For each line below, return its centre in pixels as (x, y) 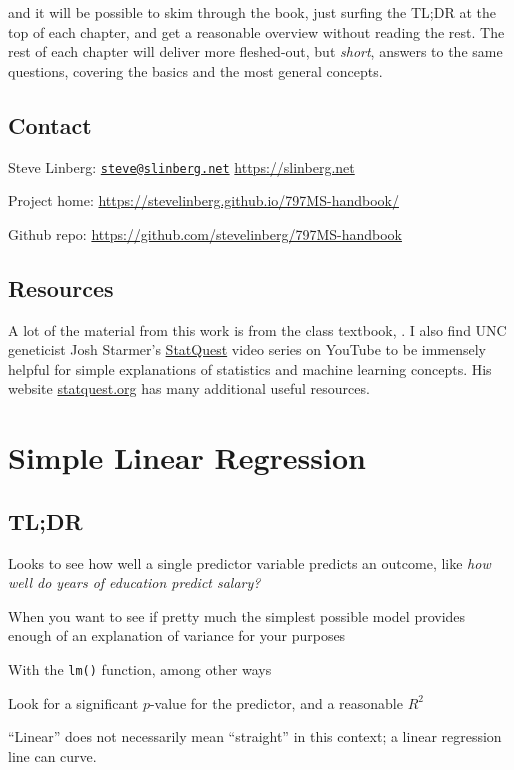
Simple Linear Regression (187, 457)
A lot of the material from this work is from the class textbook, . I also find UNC (257, 329)
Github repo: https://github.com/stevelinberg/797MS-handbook (205, 233)
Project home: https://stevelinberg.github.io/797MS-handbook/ (203, 200)
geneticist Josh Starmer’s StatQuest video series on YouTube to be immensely (247, 349)
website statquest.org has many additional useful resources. (189, 388)
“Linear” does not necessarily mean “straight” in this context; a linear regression (255, 736)
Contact (50, 124)
